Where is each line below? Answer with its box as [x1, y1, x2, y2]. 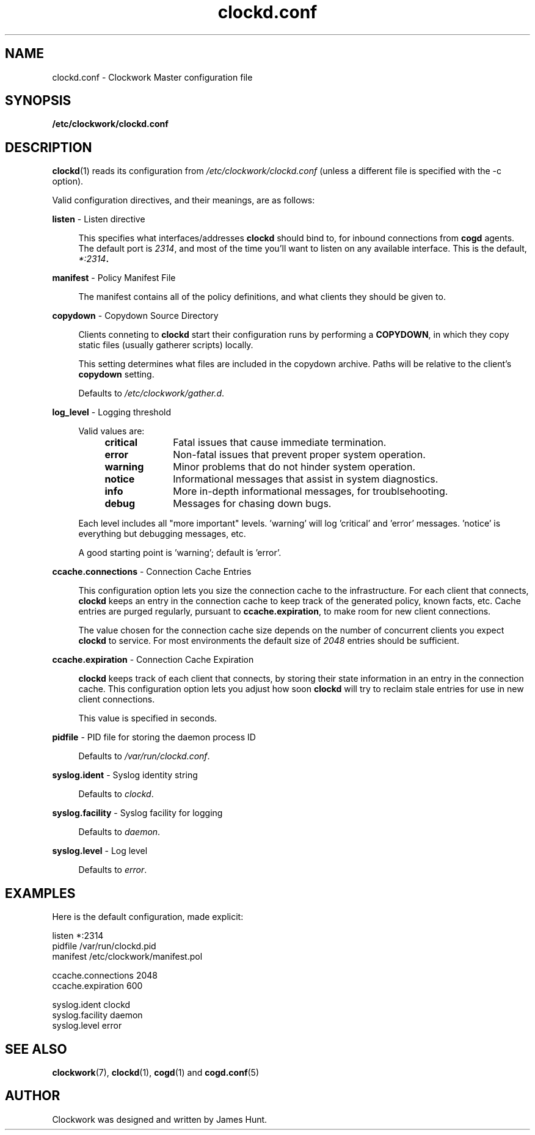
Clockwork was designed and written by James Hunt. [52, 1114, 267, 1125]
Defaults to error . [78, 864, 147, 875]
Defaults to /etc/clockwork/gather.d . [78, 388, 225, 399]
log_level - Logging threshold [52, 407, 171, 418]
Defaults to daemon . [78, 827, 161, 838]
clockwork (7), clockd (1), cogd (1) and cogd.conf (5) [52, 1067, 260, 1078]
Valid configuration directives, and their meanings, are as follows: [52, 195, 315, 206]
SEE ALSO [5, 1041, 67, 1057]
